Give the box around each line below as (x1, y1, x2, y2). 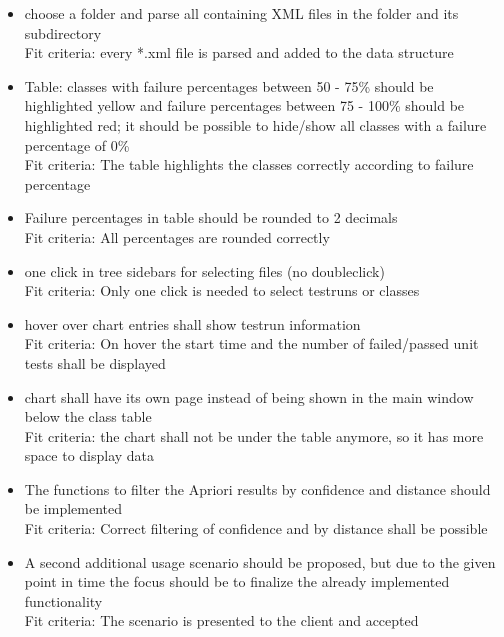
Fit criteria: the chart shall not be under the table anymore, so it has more (24, 425, 484, 446)
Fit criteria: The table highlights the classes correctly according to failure (24, 154, 474, 175)
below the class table (24, 406, 152, 427)
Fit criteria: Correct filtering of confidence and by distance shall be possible (24, 518, 488, 539)
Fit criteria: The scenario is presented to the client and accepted (24, 610, 419, 631)
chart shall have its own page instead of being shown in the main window (24, 386, 474, 407)
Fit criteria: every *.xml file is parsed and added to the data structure (24, 42, 454, 63)
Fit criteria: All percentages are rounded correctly (24, 226, 330, 247)
